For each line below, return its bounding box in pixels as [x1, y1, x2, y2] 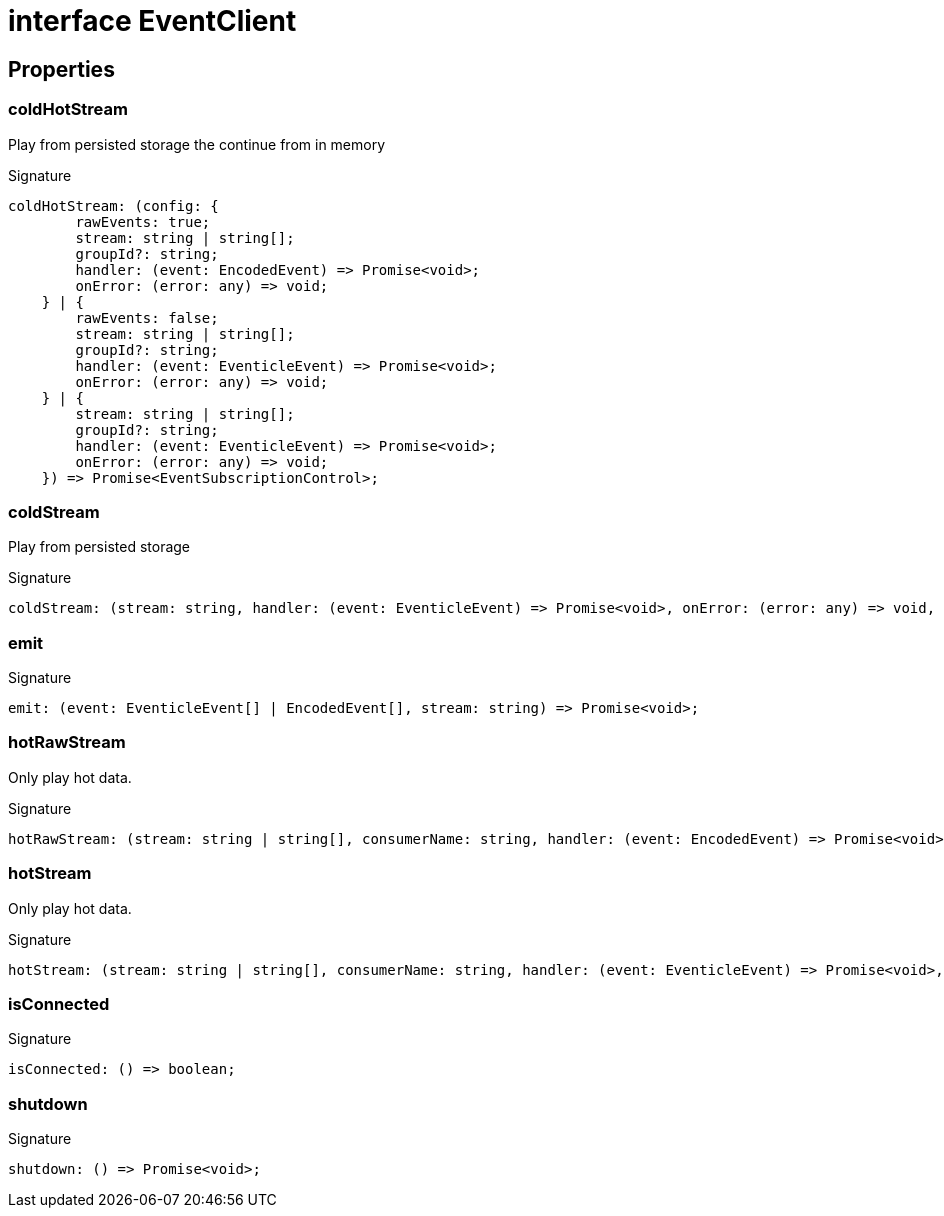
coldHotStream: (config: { [8, 197, 219, 214]
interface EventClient [8, 4, 297, 38]
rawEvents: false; [75, 309, 219, 326]
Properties [8, 56, 115, 82]
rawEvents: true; [75, 213, 211, 230]
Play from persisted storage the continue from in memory [8, 135, 386, 153]
